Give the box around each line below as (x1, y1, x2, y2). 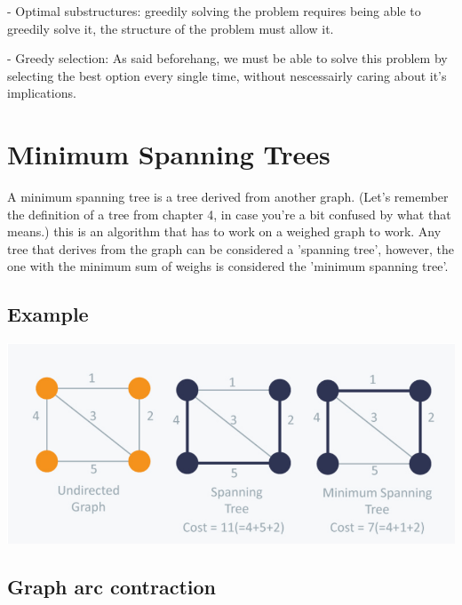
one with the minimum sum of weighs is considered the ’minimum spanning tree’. (7, 257, 449, 275)
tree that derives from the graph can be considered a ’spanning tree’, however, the (7, 239, 454, 258)
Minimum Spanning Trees (7, 136, 331, 172)
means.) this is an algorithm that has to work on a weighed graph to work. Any (7, 222, 442, 241)
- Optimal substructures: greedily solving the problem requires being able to (7, 2, 421, 20)
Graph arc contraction (7, 573, 216, 601)
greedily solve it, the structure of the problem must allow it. (7, 19, 334, 37)
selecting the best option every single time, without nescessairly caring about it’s (7, 66, 447, 84)
